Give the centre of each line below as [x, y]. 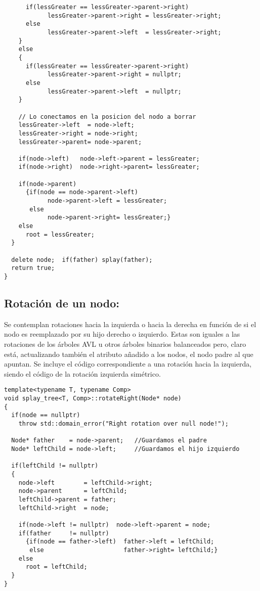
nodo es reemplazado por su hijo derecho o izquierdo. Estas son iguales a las [122, 334]
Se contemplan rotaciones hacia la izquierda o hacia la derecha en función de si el [130, 324]
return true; [33, 268]
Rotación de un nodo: [62, 303]
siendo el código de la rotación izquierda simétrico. [82, 373]
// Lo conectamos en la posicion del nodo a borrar [107, 117]
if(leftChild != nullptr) [55, 466]
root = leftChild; [56, 567]
